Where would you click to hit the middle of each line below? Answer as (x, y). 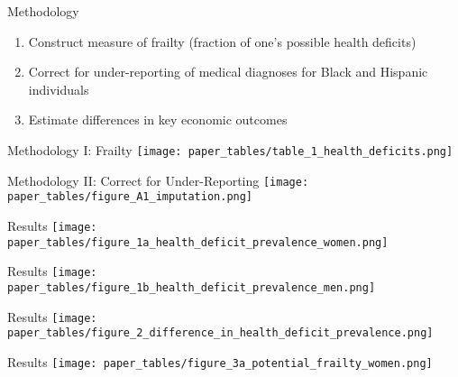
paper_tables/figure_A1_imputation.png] (130, 197)
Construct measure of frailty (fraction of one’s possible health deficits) (222, 41)
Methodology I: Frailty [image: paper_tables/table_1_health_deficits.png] (230, 149)
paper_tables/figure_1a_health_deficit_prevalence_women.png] (198, 242)
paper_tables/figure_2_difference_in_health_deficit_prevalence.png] (220, 333)
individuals (59, 89)
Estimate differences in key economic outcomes (158, 120)
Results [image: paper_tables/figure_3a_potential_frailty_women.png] (220, 361)
